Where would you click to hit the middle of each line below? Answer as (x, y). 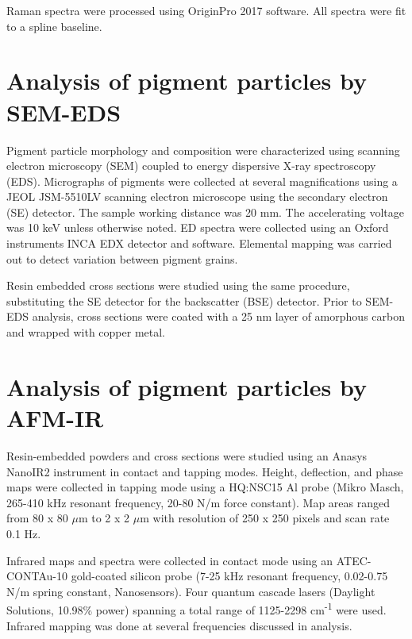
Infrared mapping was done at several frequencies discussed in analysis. (179, 625)
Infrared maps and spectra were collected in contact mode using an (170, 560)
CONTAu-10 (37, 576)
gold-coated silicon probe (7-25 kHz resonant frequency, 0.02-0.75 (229, 576)
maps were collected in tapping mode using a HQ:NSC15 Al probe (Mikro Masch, (205, 487)
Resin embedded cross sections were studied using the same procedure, (178, 285)
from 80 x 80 (37, 518)
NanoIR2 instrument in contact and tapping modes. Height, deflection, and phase (205, 471)
